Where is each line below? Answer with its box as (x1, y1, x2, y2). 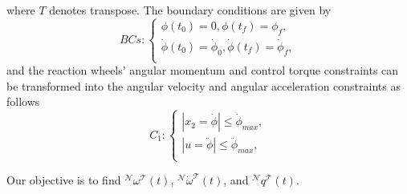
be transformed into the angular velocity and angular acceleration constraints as (6, 77, 401, 94)
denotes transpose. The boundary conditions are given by (49, 2, 332, 18)
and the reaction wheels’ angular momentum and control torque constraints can (6, 62, 399, 78)
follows (6, 93, 40, 110)
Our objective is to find (6, 172, 121, 188)
